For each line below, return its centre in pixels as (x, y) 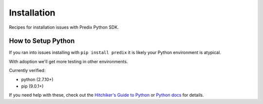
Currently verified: (27, 70)
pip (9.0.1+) (32, 86)
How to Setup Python (42, 41)
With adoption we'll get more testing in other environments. (68, 61)
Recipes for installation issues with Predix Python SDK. (64, 27)
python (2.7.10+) (37, 79)
